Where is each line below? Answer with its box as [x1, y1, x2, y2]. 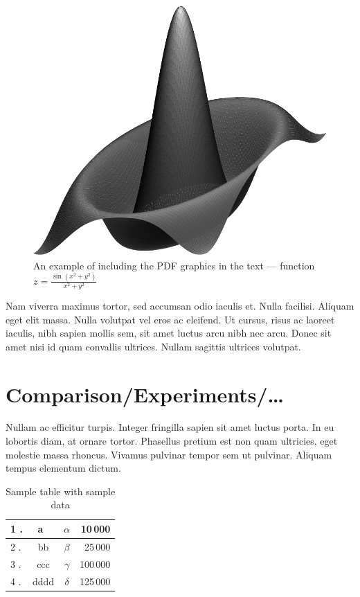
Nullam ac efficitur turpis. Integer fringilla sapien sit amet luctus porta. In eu [6, 420, 334, 434]
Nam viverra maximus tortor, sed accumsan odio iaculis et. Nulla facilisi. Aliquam [6, 298, 354, 312]
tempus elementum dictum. [6, 461, 121, 475]
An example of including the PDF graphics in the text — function [33, 258, 315, 272]
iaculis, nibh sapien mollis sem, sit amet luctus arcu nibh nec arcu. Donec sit [6, 326, 332, 340]
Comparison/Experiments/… [6, 380, 285, 408]
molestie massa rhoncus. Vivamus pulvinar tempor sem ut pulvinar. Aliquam [6, 447, 332, 461]
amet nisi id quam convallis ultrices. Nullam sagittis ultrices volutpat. [6, 339, 301, 353]
